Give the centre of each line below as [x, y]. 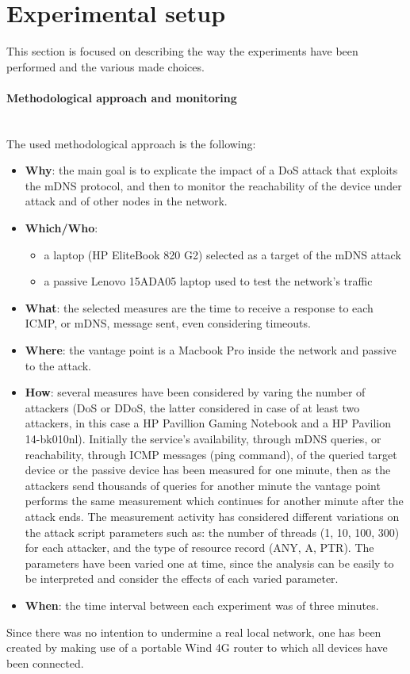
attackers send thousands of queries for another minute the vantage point [203, 485]
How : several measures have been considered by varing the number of [195, 392]
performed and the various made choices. [105, 66]
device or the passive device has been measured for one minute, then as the [208, 470]
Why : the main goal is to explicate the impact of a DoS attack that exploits [211, 170]
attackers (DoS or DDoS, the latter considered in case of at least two [192, 407]
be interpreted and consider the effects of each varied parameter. [182, 578]
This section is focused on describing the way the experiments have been [182, 51]
